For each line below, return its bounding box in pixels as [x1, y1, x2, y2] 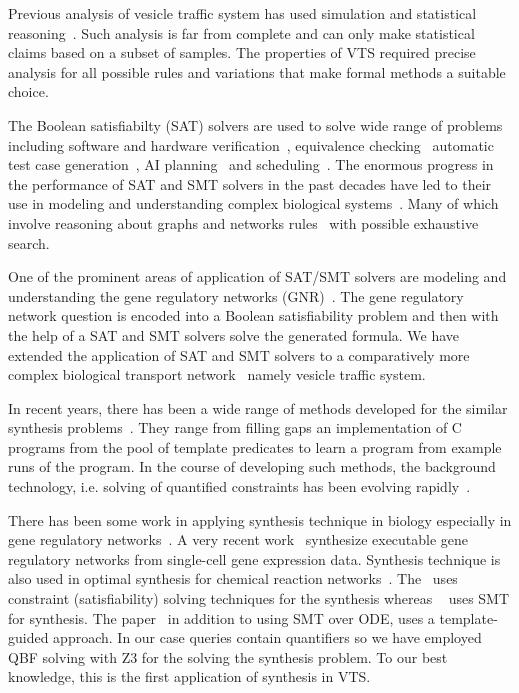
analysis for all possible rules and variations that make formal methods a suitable [8, 61, 506, 82]
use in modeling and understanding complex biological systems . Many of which [8, 193, 499, 214]
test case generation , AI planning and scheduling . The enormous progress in [8, 154, 494, 175]
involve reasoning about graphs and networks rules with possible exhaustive [8, 212, 479, 233]
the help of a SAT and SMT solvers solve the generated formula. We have [8, 324, 460, 345]
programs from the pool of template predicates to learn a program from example [8, 436, 502, 457]
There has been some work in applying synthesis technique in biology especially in [8, 509, 512, 530]
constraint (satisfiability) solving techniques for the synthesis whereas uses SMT [8, 588, 510, 609]
